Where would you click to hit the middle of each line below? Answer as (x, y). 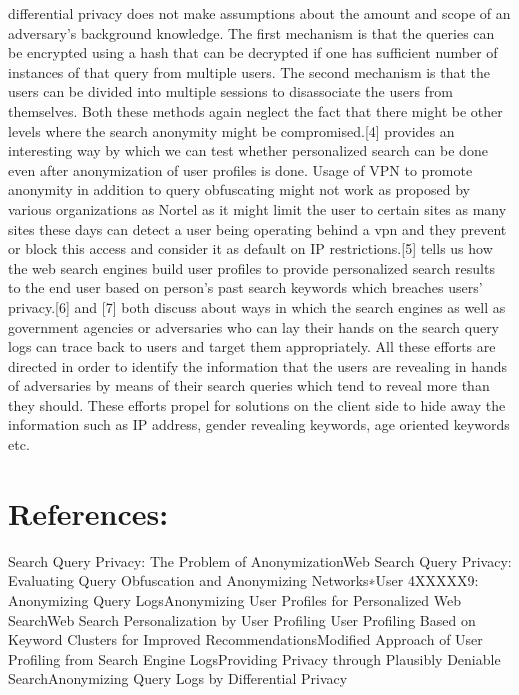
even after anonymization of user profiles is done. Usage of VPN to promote (240, 169)
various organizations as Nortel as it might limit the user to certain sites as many (257, 208)
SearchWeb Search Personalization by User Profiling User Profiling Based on (242, 619)
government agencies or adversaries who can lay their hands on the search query (254, 326)
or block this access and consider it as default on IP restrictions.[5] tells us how (250, 248)
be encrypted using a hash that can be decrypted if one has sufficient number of (253, 52)
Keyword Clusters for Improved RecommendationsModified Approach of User (245, 639)
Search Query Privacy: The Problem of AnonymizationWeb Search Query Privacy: (260, 560)
